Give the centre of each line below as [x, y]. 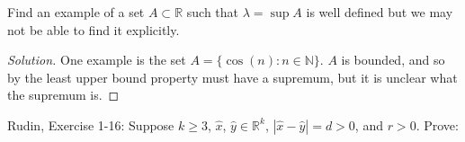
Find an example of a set [76, 12]
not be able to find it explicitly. [94, 29]
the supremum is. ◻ [63, 95]
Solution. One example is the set [97, 60]
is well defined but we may [380, 12]
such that [213, 12]
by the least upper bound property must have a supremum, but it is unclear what [232, 77]
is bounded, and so [393, 60]
